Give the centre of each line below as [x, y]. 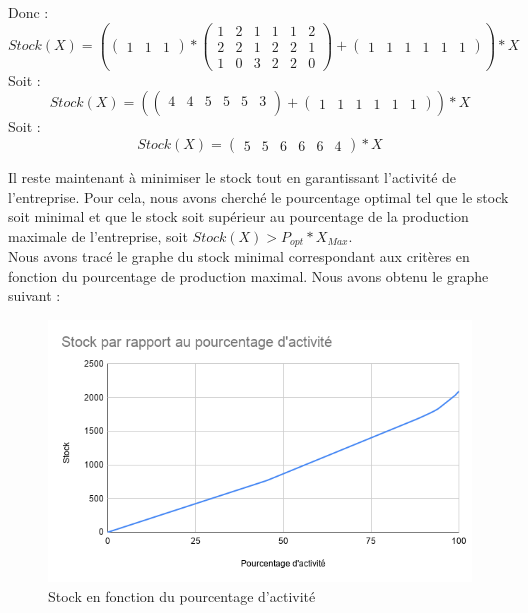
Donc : [28, 12]
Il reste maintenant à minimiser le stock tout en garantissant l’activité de [232, 177]
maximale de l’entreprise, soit [98, 235]
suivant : [34, 295]
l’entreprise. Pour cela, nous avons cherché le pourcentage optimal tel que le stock [258, 196]
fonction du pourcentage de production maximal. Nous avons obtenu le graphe [248, 275]
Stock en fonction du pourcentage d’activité [182, 595]
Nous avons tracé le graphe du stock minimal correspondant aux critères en [239, 256]
